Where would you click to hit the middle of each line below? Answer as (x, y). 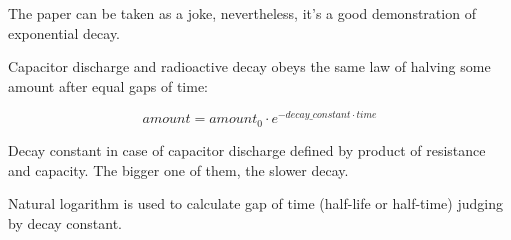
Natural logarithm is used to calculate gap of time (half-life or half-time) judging (255, 203)
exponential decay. (64, 32)
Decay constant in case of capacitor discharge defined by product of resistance (247, 149)
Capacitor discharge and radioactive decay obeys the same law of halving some (249, 66)
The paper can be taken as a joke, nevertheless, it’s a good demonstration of (242, 13)
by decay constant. (65, 222)
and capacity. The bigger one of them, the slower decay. (178, 169)
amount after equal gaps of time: (108, 85)
